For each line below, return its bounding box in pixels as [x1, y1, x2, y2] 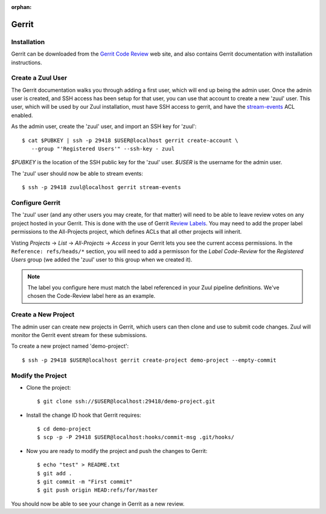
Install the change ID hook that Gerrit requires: [26, 411, 141, 419]
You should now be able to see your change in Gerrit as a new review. [11, 500, 185, 507]
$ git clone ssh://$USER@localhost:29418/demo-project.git [37, 398, 216, 405]
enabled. [11, 112, 33, 119]
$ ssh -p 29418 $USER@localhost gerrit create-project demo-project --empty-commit [22, 356, 277, 364]
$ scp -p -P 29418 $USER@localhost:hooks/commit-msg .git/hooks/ [37, 434, 235, 441]
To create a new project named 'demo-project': [11, 342, 129, 350]
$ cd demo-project [37, 426, 92, 432]
